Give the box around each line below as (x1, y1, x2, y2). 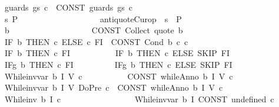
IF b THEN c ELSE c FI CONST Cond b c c (4, 35, 188, 47)
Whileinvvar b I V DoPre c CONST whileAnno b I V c (4, 81, 223, 94)
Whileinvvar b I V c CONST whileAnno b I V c (4, 70, 233, 82)
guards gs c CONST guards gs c (4, 1, 132, 13)
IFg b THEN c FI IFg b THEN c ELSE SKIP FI (4, 58, 232, 70)
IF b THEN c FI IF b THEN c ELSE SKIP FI (4, 47, 230, 59)
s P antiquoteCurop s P (4, 12, 182, 25)
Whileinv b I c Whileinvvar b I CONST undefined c (4, 92, 274, 105)
